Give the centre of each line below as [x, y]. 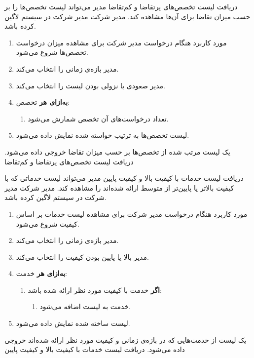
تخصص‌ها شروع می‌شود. [52, 52]
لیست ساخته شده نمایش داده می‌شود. [73, 323]
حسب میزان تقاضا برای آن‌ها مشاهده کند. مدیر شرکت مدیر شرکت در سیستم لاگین [127, 16]
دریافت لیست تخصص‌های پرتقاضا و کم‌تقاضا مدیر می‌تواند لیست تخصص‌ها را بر [121, 6]
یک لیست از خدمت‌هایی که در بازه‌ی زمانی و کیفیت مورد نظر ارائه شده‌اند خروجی [126, 339]
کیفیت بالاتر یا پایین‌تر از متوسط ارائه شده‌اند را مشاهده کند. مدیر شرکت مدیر [119, 187]
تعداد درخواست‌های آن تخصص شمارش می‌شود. [98, 118]
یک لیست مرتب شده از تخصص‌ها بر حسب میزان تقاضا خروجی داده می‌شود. [117, 151]
